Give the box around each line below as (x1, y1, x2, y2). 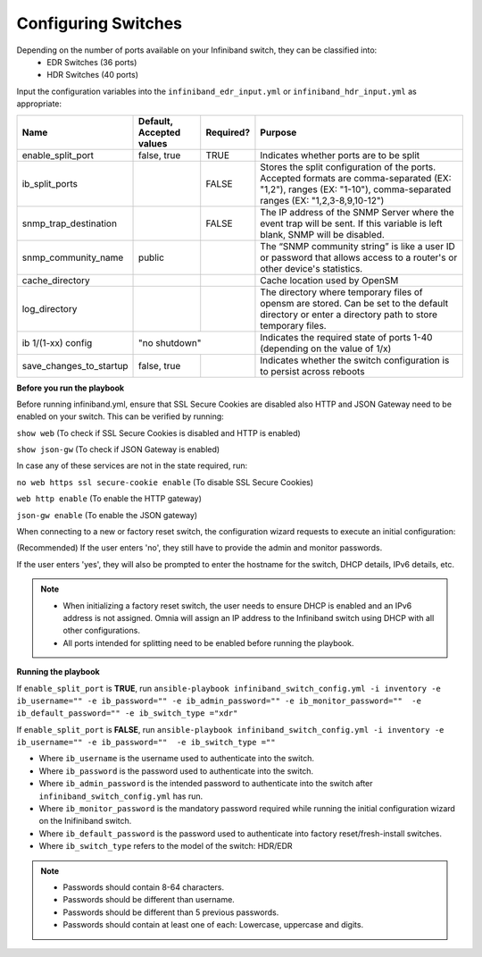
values (138, 137, 168, 149)
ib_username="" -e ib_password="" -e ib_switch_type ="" (16, 737, 276, 748)
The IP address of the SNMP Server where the (260, 206, 454, 218)
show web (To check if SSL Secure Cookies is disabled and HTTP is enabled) (16, 427, 301, 438)
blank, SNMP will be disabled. (260, 228, 386, 240)
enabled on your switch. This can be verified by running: (16, 411, 225, 422)
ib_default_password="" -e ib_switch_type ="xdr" (16, 709, 238, 718)
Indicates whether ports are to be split (260, 148, 420, 161)
